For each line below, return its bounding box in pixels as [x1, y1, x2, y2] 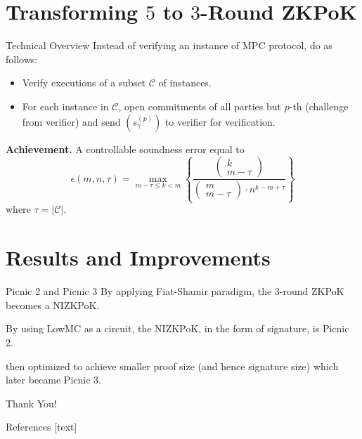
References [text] [6, 419, 77, 434]
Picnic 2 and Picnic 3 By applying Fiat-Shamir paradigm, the [6, 284, 272, 299]
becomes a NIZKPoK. [6, 297, 100, 312]
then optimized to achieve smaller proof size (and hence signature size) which [6, 358, 339, 373]
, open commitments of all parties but [118, 98, 282, 113]
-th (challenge [289, 98, 349, 113]
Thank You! [6, 395, 57, 410]
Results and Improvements [6, 243, 271, 272]
